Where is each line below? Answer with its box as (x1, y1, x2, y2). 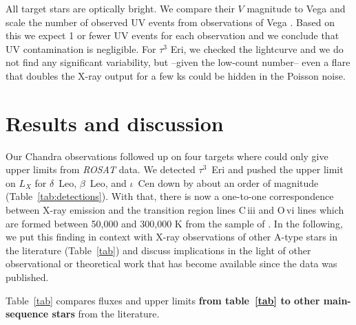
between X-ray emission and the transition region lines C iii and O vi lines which (6, 203, 344, 217)
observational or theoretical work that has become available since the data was (6, 256, 337, 271)
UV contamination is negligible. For (6, 41, 156, 56)
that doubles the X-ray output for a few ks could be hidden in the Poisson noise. (6, 68, 346, 82)
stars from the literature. (52, 306, 160, 321)
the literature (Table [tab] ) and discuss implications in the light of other (6, 243, 311, 257)
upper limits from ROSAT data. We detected (6, 162, 196, 177)
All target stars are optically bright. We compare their (6, 1, 235, 15)
